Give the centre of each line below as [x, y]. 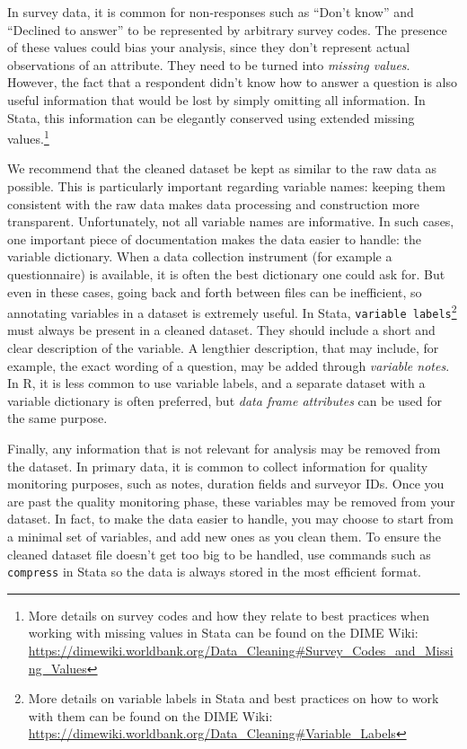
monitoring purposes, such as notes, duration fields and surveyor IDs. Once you [226, 484]
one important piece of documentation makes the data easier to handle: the [215, 238]
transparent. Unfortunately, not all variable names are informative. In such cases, [231, 221]
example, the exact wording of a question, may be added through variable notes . [229, 365]
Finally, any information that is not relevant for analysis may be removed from [224, 449]
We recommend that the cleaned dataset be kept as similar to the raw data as [222, 168]
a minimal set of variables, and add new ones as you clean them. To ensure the [225, 536]
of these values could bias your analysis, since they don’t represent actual [209, 47]
